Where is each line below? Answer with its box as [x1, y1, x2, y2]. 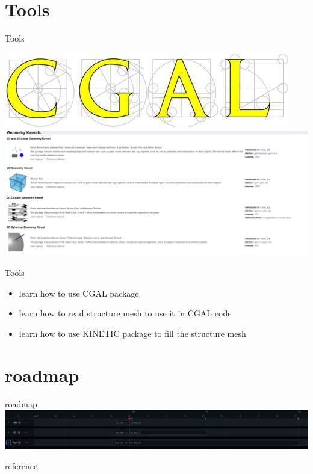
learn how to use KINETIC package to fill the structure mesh [19, 327, 246, 339]
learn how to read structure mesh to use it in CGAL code [19, 307, 232, 319]
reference [5, 460, 38, 472]
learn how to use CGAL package [19, 286, 139, 299]
